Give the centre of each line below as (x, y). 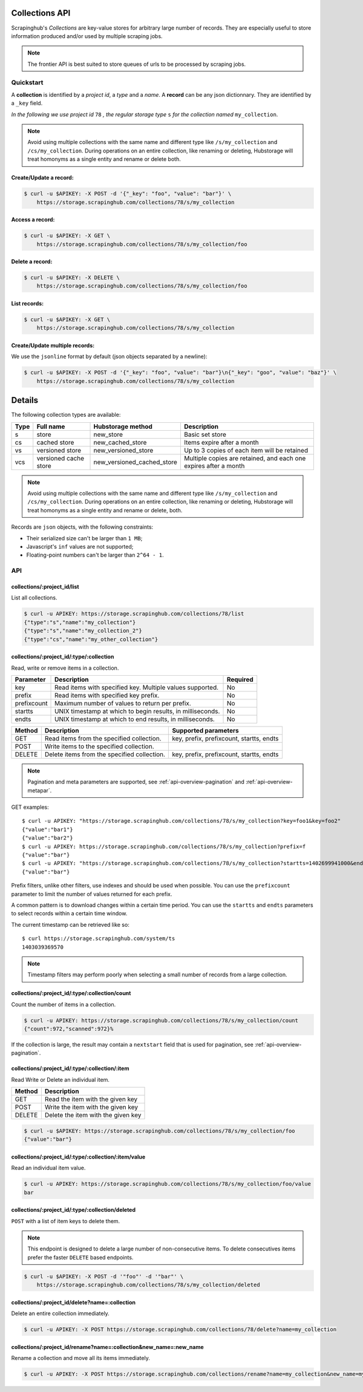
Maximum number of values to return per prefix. (123, 703)
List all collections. (34, 598)
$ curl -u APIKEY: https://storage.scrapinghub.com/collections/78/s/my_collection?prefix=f (164, 846)
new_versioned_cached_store (136, 462)
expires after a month (214, 466)
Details (25, 400)
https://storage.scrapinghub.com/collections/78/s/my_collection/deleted (148, 1285)
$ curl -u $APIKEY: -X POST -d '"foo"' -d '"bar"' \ (104, 1276)
